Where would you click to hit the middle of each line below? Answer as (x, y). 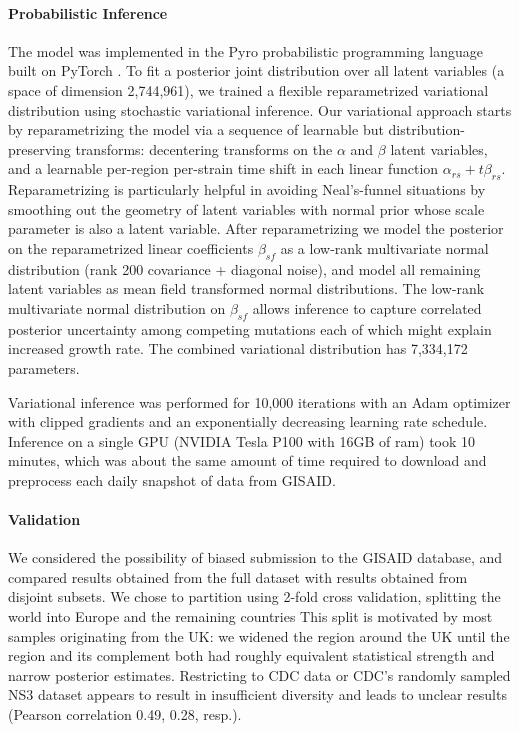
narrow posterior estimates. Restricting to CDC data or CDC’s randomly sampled (259, 674)
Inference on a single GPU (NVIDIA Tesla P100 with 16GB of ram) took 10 (242, 440)
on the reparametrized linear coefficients (131, 247)
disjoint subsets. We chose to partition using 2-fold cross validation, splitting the (254, 596)
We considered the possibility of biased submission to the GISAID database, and (255, 557)
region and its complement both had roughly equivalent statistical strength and (251, 655)
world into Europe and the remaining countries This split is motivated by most (250, 616)
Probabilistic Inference (88, 12)
